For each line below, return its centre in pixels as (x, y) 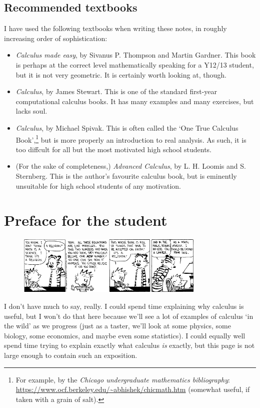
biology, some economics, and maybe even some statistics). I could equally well (125, 335)
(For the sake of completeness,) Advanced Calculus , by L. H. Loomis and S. (131, 166)
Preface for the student (86, 220)
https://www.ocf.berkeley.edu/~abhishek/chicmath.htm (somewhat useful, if (133, 389)
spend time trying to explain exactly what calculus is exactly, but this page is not (129, 345)
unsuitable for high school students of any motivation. (98, 185)
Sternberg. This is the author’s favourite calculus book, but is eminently (126, 175)
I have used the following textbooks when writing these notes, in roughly (115, 28)
